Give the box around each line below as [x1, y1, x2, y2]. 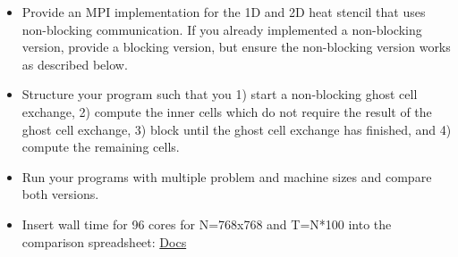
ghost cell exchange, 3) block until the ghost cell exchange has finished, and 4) [21, 120, 452, 138]
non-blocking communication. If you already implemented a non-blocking [21, 20, 422, 38]
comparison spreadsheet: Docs [21, 232, 187, 251]
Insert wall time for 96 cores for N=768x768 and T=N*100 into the [21, 214, 392, 233]
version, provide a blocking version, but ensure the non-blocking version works [21, 37, 451, 56]
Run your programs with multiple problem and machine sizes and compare [21, 167, 432, 186]
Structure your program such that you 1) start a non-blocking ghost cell [21, 85, 418, 104]
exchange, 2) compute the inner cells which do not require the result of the [21, 102, 432, 120]
